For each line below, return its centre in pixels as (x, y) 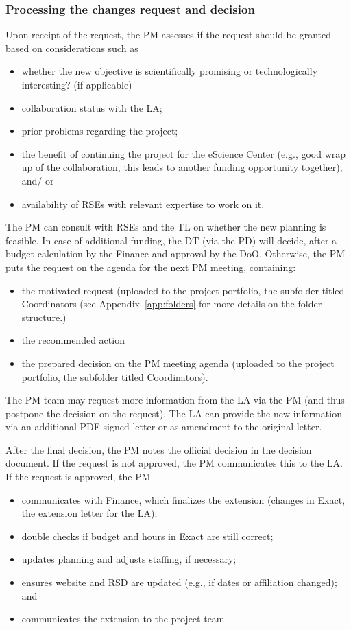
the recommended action (73, 340)
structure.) (44, 317)
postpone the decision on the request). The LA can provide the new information (174, 413)
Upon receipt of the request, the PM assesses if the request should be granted (168, 35)
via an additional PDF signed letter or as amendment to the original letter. (164, 427)
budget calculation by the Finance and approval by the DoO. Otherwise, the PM (175, 254)
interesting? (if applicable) (77, 84)
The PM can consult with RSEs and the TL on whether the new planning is (166, 227)
